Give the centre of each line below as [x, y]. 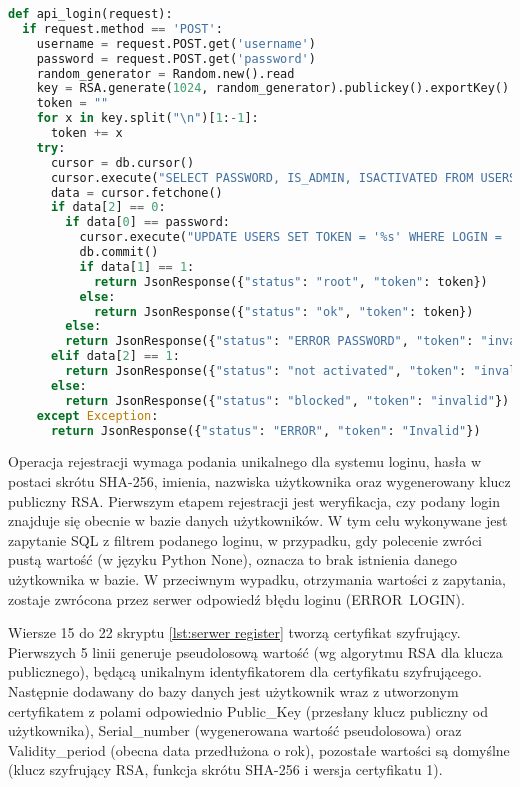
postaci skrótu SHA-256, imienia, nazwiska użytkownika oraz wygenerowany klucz [259, 480]
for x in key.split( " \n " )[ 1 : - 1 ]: [147, 118]
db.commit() [119, 252]
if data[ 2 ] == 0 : [108, 207]
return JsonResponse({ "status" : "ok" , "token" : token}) [283, 311]
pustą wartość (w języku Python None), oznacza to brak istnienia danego [232, 559]
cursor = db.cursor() [122, 162]
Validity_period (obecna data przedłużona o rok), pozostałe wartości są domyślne [259, 749]
